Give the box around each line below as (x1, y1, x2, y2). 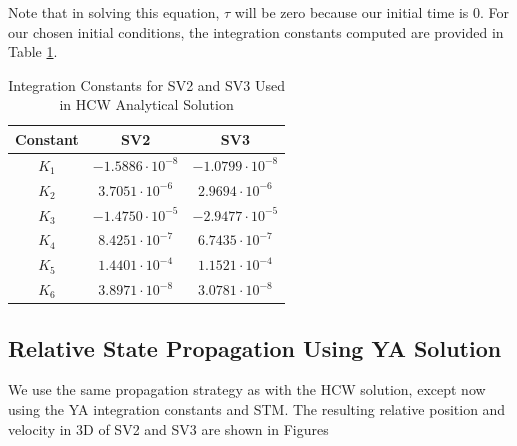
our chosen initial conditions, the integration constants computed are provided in (8, 21, 504, 42)
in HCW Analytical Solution (59, 94, 234, 115)
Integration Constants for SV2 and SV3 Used (8, 74, 286, 95)
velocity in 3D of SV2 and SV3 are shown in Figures (8, 418, 329, 439)
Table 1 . (8, 41, 58, 62)
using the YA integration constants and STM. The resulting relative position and (8, 398, 506, 419)
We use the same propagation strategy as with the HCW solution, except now (8, 379, 486, 400)
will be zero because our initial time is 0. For (234, 2, 510, 22)
